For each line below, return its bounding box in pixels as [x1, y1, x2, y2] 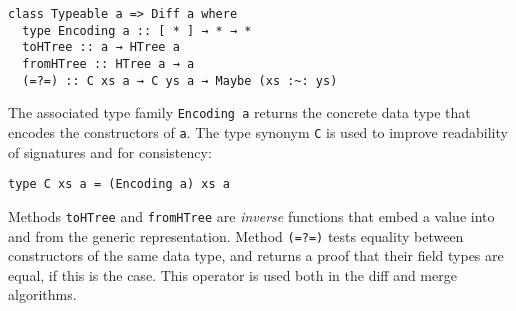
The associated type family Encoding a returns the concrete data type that [8, 102, 471, 123]
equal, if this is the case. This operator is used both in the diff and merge [8, 264, 457, 285]
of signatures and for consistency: [8, 141, 212, 162]
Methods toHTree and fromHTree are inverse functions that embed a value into [8, 205, 495, 226]
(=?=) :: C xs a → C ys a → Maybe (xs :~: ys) [22, 73, 338, 88]
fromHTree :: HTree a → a [22, 56, 195, 71]
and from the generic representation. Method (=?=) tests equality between [8, 225, 464, 246]
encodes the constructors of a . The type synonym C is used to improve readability [8, 121, 508, 142]
